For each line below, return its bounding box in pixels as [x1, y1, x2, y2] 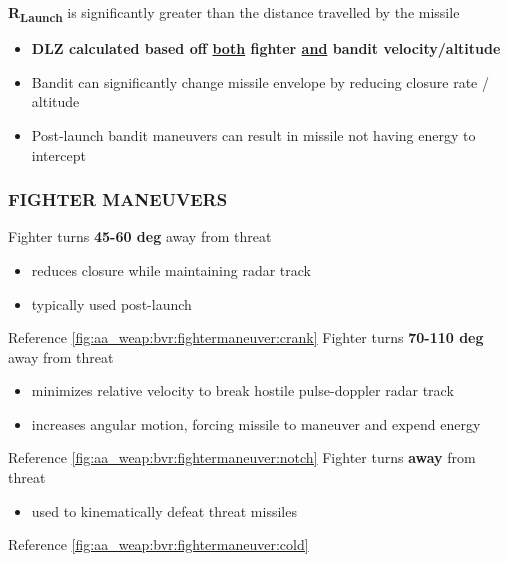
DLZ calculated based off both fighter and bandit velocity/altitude [31, 38, 501, 59]
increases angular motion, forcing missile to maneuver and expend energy [31, 413, 481, 434]
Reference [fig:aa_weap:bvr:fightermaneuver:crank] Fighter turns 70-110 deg [8, 327, 484, 348]
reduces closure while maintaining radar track [31, 259, 311, 280]
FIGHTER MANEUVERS [8, 187, 228, 212]
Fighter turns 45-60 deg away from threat [8, 226, 272, 247]
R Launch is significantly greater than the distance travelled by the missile [8, 2, 460, 25]
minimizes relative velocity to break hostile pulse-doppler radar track [31, 380, 454, 401]
